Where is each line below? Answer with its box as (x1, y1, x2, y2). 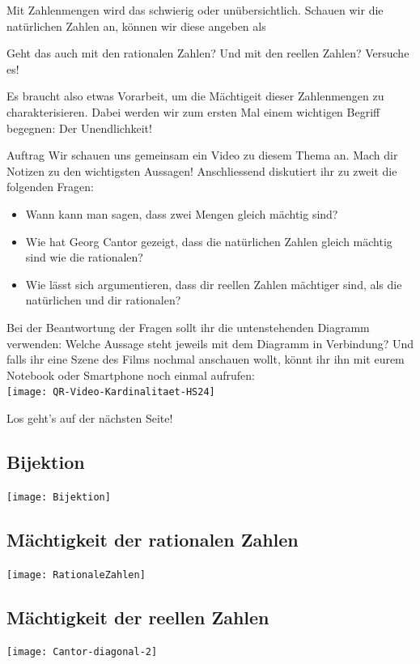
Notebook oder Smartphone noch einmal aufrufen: (6, 366, 256, 383)
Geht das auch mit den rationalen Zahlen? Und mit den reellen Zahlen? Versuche (6, 45, 409, 62)
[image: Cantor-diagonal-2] (6, 646, 158, 658)
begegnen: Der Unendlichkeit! (6, 119, 152, 136)
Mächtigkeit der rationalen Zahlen (6, 526, 299, 551)
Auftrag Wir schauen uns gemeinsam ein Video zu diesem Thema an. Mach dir (6, 147, 398, 164)
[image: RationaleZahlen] (6, 568, 146, 581)
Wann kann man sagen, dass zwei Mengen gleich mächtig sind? (25, 205, 338, 222)
